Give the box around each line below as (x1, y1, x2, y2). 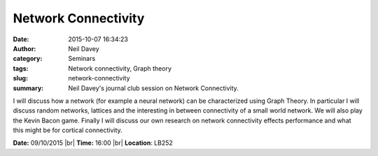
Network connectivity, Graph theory (68, 64, 171, 73)
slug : (13, 74, 28, 83)
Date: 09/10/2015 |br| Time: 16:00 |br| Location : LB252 (13, 139, 173, 147)
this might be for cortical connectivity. (13, 126, 122, 134)
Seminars (68, 55, 96, 63)
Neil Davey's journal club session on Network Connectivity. (68, 84, 239, 92)
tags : (13, 64, 29, 73)
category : (13, 55, 43, 63)
